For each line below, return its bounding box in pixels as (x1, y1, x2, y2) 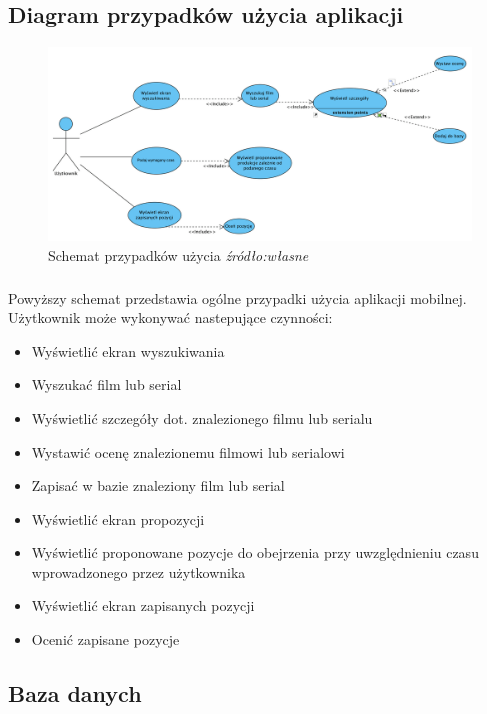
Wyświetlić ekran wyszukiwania (31, 340, 225, 361)
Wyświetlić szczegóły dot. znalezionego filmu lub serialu (31, 407, 373, 428)
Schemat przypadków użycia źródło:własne (48, 244, 309, 265)
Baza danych (8, 678, 142, 709)
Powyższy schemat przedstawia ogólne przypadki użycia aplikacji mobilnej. (8, 287, 467, 308)
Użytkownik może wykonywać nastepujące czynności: (8, 307, 333, 328)
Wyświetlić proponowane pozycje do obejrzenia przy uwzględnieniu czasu (31, 542, 479, 563)
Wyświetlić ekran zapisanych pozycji (31, 595, 255, 616)
